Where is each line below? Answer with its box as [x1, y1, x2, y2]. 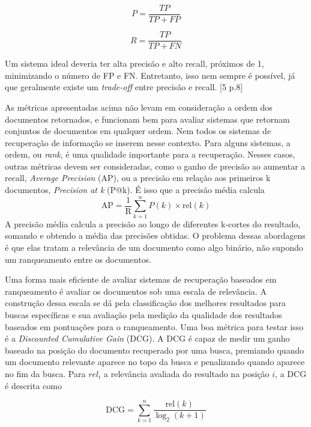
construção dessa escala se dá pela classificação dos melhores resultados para [5, 296, 286, 309]
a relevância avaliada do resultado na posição [104, 367, 270, 379]
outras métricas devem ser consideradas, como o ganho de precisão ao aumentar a [5, 159, 306, 172]
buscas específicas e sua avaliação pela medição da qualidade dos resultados [5, 308, 282, 321]
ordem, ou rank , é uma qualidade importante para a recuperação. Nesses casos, [5, 148, 295, 161]
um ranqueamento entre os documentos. [5, 253, 152, 265]
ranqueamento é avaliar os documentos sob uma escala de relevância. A [5, 284, 267, 297]
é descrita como [5, 379, 62, 392]
